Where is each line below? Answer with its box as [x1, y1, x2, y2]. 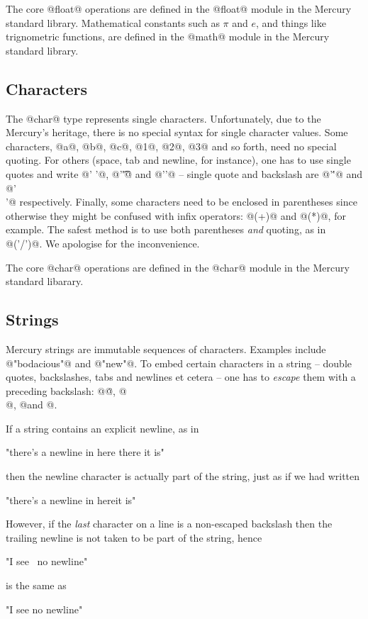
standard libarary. [6, 274, 84, 289]
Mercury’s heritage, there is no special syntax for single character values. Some [6, 125, 348, 140]
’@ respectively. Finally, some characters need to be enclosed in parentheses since [6, 194, 357, 209]
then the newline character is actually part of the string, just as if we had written [6, 469, 360, 484]
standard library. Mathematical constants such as [6, 15, 220, 30]
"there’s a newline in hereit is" [6, 492, 136, 507]
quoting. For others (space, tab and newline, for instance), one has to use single [6, 152, 351, 167]
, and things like [256, 15, 326, 30]
